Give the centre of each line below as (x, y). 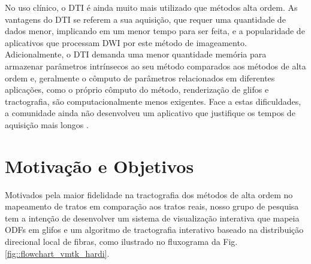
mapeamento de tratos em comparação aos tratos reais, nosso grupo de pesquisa (152, 206)
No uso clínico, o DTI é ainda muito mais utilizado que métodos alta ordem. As (151, 7)
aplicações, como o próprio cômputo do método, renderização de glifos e (137, 89)
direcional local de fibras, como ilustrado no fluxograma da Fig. (121, 242)
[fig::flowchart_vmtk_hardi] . (57, 253)
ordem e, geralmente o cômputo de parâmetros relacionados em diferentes (140, 78)
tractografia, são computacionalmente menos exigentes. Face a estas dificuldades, (153, 101)
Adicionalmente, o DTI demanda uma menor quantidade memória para (136, 54)
